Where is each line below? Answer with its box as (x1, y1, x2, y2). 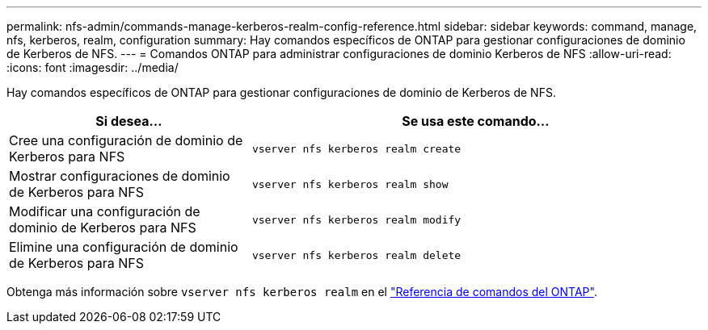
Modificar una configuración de (9, 203, 200, 219)
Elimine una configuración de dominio (9, 239, 238, 255)
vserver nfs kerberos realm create (251, 142, 461, 155)
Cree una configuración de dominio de (9, 132, 243, 148)
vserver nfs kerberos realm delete (251, 249, 461, 261)
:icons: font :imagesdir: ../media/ (6, 61, 179, 74)
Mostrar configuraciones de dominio (9, 168, 230, 184)
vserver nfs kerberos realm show (251, 178, 449, 190)
